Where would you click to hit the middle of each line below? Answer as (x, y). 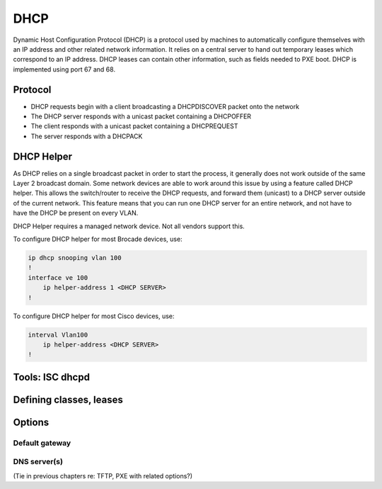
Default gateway (42, 443)
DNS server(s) (38, 462)
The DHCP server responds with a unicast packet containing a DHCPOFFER (141, 116)
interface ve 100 (58, 277)
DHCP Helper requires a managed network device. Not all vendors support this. (129, 226)
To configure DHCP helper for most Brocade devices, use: (98, 239)
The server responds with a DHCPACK (87, 136)
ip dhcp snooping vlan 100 (75, 258)
